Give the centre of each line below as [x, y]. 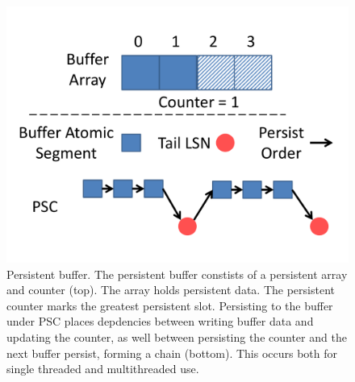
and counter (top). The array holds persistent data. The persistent [171, 290]
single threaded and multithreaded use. [103, 369]
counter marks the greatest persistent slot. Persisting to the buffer [170, 305]
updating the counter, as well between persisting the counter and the [177, 336]
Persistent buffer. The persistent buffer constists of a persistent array [177, 274]
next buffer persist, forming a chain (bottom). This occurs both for [172, 353]
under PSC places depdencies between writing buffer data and [160, 321]
